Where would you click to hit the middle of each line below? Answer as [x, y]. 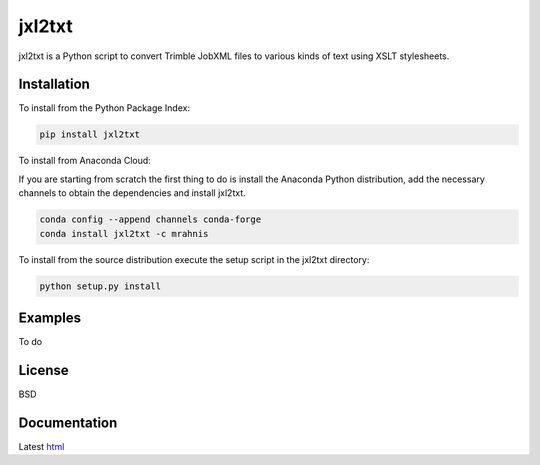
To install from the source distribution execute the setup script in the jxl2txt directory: [194, 259]
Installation [54, 84]
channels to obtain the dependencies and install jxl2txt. [132, 193]
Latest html [41, 446]
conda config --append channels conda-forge [150, 219]
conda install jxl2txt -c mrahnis [124, 233]
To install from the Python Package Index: [104, 108]
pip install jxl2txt [89, 134]
